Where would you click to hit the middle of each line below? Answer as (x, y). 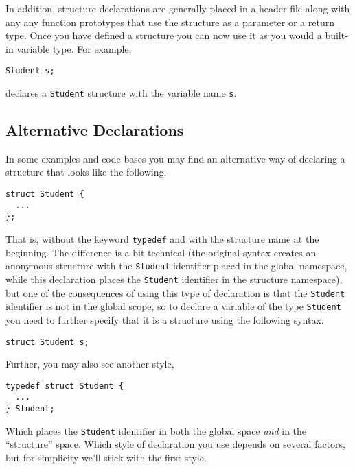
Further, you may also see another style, (90, 364)
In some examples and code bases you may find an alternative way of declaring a (175, 158)
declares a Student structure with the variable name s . (121, 93)
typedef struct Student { (65, 386)
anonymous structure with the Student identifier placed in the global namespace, (176, 266)
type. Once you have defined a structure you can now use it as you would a (164, 35)
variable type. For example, (74, 48)
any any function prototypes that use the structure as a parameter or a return (170, 22)
